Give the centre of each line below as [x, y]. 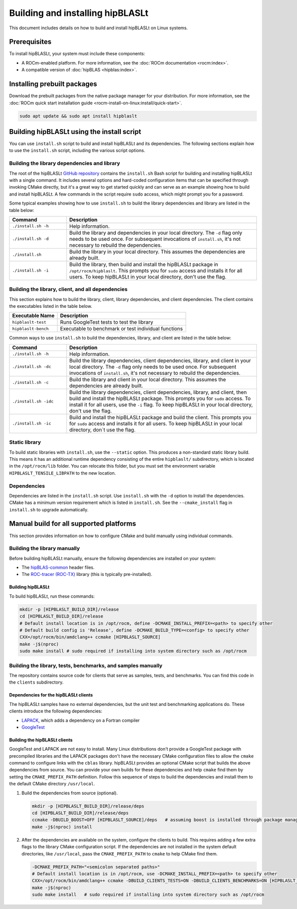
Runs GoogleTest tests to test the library [107, 322]
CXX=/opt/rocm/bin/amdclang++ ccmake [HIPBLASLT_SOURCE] [90, 637]
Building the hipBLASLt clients [41, 740]
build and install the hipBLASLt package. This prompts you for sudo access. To [160, 398]
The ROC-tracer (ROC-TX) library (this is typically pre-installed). [87, 574]
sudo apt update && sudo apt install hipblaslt [78, 116]
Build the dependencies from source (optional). [70, 793]
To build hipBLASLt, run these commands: [52, 596]
